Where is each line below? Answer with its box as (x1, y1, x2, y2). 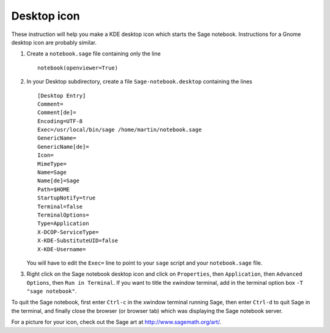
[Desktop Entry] (37, 92, 86, 99)
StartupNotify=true (37, 195, 96, 201)
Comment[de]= (37, 109, 76, 116)
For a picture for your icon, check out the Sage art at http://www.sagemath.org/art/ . (11, 318, 221, 326)
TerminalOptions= (37, 211, 89, 218)
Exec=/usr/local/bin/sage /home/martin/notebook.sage (37, 126, 202, 134)
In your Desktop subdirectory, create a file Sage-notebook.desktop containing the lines (26, 78, 253, 85)
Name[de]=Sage (37, 177, 79, 184)
